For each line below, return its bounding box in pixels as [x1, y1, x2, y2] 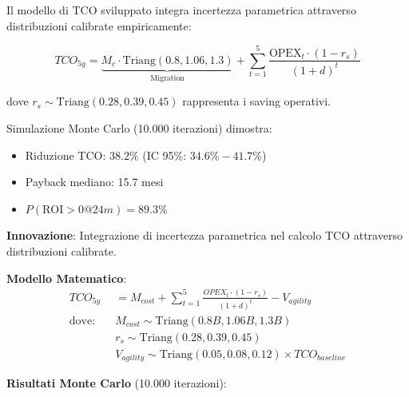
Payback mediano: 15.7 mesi [25, 173, 164, 190]
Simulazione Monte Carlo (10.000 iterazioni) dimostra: [6, 120, 272, 137]
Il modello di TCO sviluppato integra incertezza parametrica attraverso [6, 2, 356, 18]
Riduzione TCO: [25, 146, 106, 163]
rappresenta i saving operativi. [182, 93, 331, 109]
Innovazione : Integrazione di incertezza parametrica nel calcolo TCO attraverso [6, 227, 403, 244]
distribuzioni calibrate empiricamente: [6, 17, 192, 34]
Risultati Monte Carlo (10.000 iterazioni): [6, 375, 227, 391]
